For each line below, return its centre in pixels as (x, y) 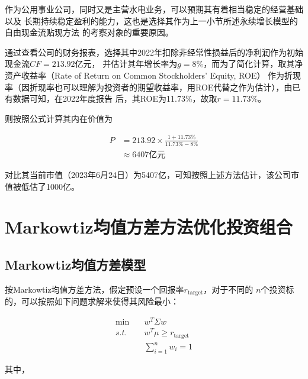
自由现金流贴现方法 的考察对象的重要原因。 (89, 32)
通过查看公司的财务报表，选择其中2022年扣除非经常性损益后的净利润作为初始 (154, 52)
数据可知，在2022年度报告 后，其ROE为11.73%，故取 (115, 98)
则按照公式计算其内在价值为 (59, 118)
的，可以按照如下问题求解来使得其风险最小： (92, 301)
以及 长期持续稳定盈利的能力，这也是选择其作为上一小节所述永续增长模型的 (151, 20)
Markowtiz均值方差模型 (76, 264)
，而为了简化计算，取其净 (253, 64)
